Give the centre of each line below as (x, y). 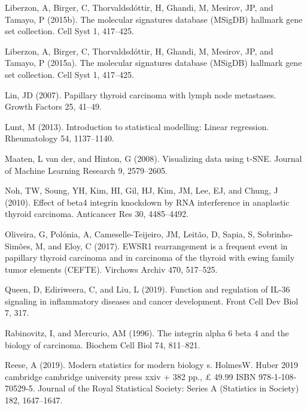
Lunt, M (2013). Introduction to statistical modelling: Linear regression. (137, 126)
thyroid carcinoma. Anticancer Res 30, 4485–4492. (97, 214)
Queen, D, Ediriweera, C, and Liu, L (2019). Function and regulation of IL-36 (148, 289)
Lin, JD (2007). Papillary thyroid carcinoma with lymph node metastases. (141, 94)
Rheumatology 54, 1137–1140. (60, 138)
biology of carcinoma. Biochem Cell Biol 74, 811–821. (103, 344)
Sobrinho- (275, 233)
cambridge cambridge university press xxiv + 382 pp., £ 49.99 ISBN (130, 376)
